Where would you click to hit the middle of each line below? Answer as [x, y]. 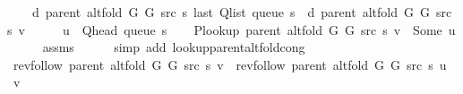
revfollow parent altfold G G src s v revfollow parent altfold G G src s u [230, 64]
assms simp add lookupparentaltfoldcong [174, 47]
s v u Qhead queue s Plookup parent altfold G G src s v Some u [231, 29]
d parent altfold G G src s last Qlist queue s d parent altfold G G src [242, 12]
